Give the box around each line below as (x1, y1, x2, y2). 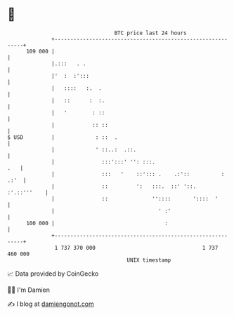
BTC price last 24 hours (114, 29, 188, 36)
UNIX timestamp (126, 256, 171, 264)
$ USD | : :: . (7, 133, 118, 141)
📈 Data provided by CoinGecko (7, 269, 99, 278)
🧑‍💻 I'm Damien (7, 286, 51, 294)
